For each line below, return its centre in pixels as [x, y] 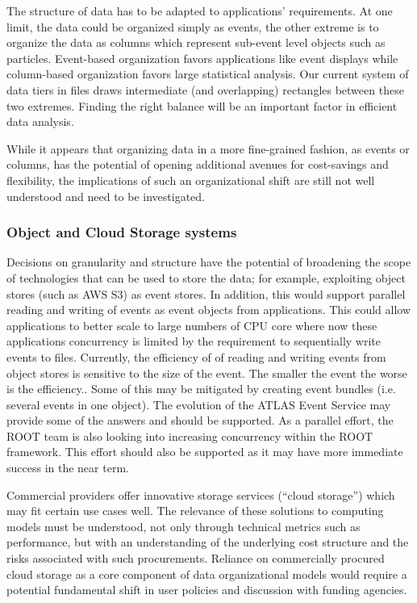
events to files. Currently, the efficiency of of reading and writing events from [196, 356]
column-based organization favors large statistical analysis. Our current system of [208, 74]
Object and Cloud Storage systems [122, 232]
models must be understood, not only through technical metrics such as [183, 526]
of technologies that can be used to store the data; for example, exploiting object [206, 277]
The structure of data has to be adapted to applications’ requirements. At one [200, 10]
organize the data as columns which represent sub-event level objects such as [196, 42]
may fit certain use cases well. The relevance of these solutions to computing [195, 511]
